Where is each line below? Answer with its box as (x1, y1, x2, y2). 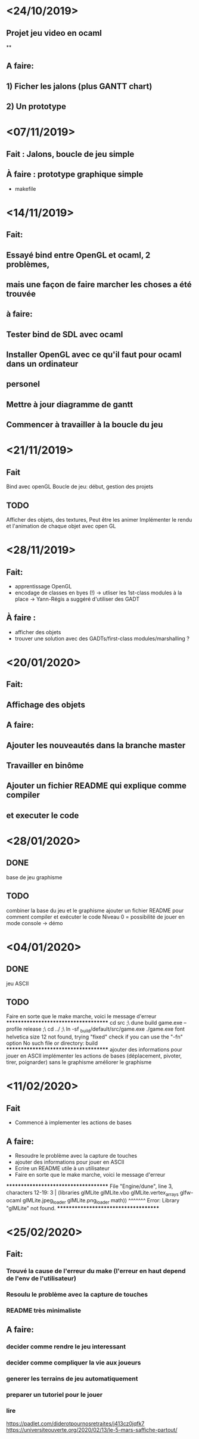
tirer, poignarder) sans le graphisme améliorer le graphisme (6, 1059, 152, 1066)
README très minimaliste (6, 1306, 82, 1314)
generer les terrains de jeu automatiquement (6, 1375, 138, 1383)
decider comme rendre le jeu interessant (6, 1342, 126, 1351)
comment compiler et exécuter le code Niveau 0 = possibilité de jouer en (6, 913, 185, 920)
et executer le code (6, 810, 79, 820)
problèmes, (6, 259, 50, 269)
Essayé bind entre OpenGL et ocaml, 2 (6, 250, 151, 260)
